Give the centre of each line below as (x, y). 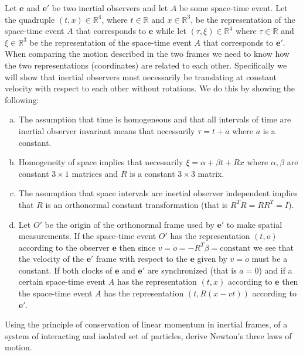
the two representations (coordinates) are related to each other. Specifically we (146, 65)
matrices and (95, 173)
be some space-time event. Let (234, 8)
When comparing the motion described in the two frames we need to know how (147, 54)
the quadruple (30, 19)
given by (212, 259)
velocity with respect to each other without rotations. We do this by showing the (150, 88)
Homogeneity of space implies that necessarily (101, 162)
